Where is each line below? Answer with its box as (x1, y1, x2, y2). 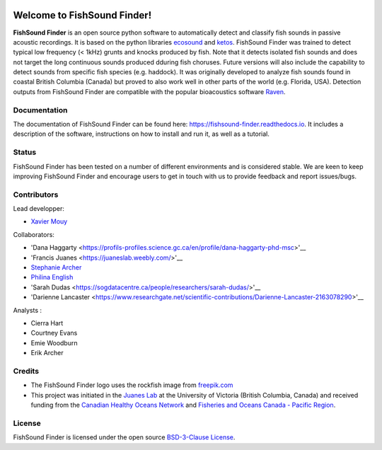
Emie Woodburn (30, 338, 78, 347)
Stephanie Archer (30, 263, 82, 272)
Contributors (13, 190, 59, 200)
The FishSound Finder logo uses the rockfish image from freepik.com (30, 381, 233, 389)
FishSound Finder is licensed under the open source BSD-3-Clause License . (13, 433, 236, 442)
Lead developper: (13, 204, 65, 213)
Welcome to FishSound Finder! (13, 9, 152, 21)
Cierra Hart (30, 318, 64, 327)
